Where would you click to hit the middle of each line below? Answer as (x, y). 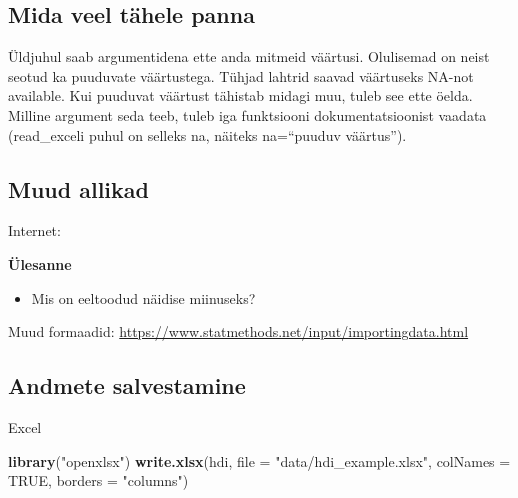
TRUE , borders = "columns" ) (98, 480)
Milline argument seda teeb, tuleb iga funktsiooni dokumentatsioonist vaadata (247, 114)
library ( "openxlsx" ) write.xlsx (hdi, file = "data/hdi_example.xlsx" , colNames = (259, 460)
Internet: (34, 230)
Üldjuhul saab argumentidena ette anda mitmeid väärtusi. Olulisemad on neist (249, 56)
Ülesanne (40, 263)
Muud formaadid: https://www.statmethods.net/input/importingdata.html (238, 331)
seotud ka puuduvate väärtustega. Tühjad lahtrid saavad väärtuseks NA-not (241, 75)
